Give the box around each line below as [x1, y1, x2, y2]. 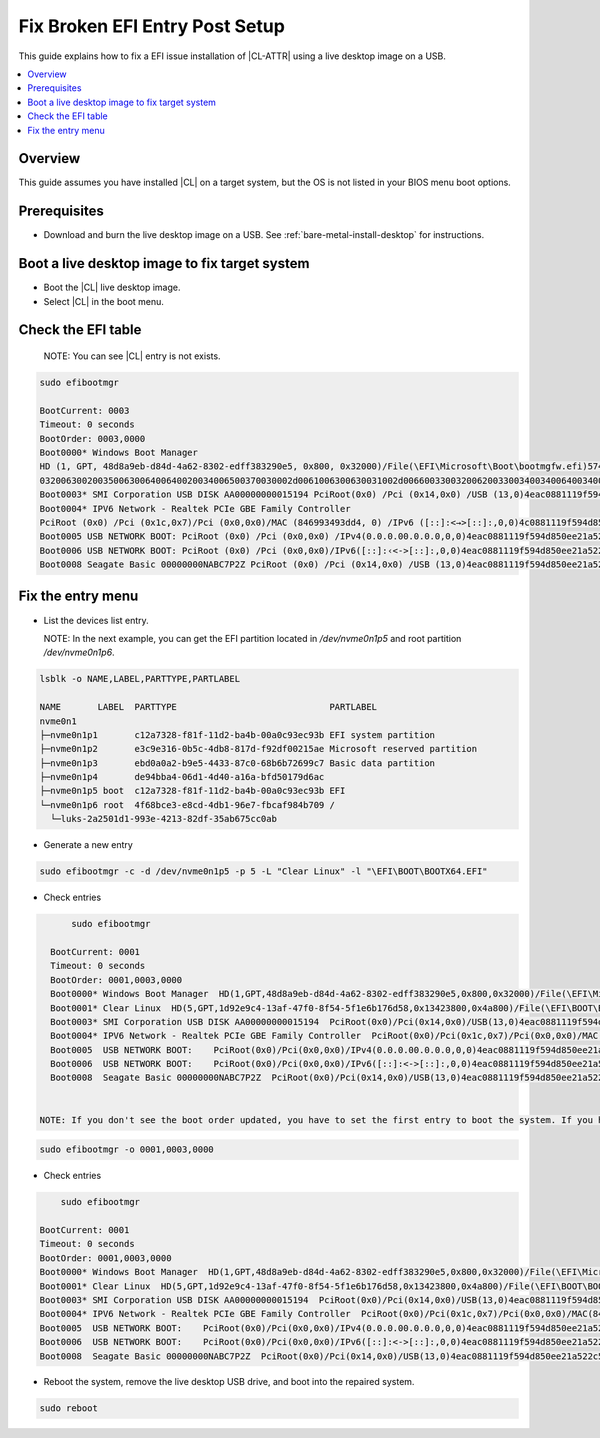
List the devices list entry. [43, 614, 149, 626]
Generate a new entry [43, 839, 134, 851]
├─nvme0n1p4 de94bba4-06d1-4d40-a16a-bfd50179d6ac [39, 771, 325, 783]
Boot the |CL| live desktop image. [43, 281, 181, 294]
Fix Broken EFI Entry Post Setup [18, 15, 285, 37]
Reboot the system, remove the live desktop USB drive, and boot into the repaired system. [43, 1376, 415, 1388]
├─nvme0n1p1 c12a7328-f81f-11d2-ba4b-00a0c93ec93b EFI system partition [39, 729, 435, 740]
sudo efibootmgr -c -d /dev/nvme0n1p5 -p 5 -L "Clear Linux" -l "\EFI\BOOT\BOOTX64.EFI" [39, 866, 489, 877]
